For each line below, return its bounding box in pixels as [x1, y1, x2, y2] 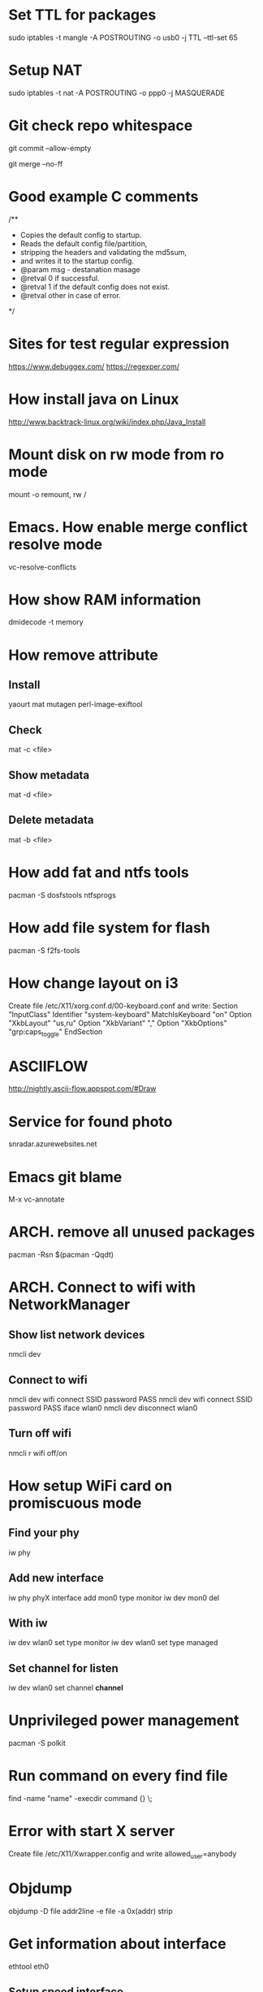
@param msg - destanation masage [19, 264, 140, 274]
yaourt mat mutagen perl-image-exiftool [8, 699, 143, 709]
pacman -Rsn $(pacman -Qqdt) [8, 1249, 114, 1260]
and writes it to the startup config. [19, 256, 134, 266]
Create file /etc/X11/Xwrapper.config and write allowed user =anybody [8, 1849, 237, 1860]
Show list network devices [8, 1327, 145, 1341]
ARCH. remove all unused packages [8, 1223, 256, 1241]
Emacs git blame [8, 1167, 123, 1186]
